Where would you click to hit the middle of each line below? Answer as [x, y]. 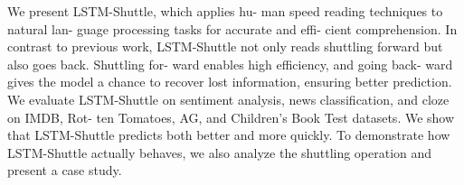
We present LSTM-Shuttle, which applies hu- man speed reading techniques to [225, 11]
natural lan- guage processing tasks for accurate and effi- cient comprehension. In [232, 28]
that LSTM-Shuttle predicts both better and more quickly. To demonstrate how [229, 135]
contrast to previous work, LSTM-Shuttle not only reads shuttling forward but [225, 46]
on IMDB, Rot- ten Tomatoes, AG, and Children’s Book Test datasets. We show [231, 117]
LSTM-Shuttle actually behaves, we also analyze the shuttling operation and [220, 152]
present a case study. [65, 170]
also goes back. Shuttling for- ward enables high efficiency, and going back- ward [230, 64]
